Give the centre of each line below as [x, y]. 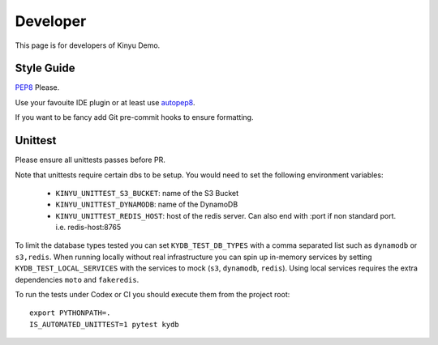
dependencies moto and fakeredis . [77, 279]
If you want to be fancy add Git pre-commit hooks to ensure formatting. [134, 117]
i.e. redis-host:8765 [88, 228]
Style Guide [45, 68]
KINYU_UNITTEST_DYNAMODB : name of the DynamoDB [147, 204]
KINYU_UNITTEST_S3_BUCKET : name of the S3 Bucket [147, 193]
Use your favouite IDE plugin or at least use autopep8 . [105, 102]
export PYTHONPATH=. [70, 313]
